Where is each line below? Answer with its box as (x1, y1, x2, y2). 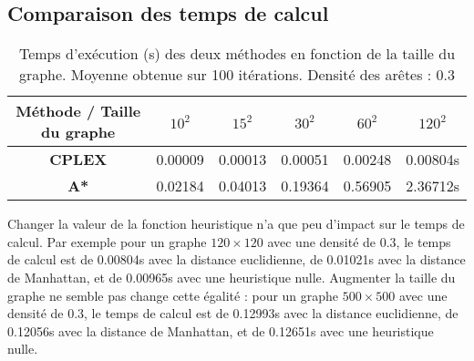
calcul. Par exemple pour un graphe (7, 232, 207, 251)
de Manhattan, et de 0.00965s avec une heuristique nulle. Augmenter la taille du (7, 267, 456, 286)
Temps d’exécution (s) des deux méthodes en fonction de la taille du (18, 43, 456, 65)
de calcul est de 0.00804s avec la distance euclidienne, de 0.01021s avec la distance (7, 250, 466, 269)
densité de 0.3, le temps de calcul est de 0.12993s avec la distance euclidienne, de (7, 304, 459, 323)
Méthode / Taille (15, 100, 141, 122)
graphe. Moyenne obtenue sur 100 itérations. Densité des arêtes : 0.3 (18, 64, 456, 86)
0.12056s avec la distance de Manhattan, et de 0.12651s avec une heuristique (7, 321, 434, 340)
